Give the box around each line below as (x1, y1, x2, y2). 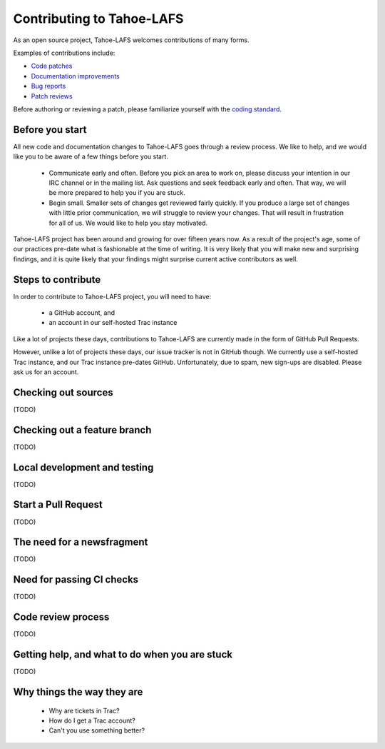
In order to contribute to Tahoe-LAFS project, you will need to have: (13, 292, 212, 301)
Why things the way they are (13, 686, 143, 698)
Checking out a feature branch (13, 423, 152, 436)
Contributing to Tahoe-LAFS (13, 11, 184, 26)
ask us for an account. (13, 368, 79, 376)
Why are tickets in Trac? (48, 706, 120, 715)
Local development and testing (13, 461, 154, 473)
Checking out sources (13, 386, 113, 398)
